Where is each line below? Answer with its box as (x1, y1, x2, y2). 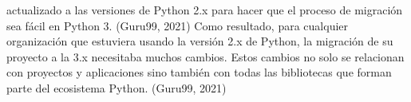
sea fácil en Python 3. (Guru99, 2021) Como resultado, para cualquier (6, 17, 349, 33)
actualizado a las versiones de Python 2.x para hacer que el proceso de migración (6, 2, 403, 18)
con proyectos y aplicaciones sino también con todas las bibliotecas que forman (6, 64, 392, 80)
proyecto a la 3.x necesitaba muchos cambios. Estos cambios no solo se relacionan (6, 48, 405, 65)
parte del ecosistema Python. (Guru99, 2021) (6, 79, 227, 96)
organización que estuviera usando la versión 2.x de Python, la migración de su (6, 33, 393, 49)
